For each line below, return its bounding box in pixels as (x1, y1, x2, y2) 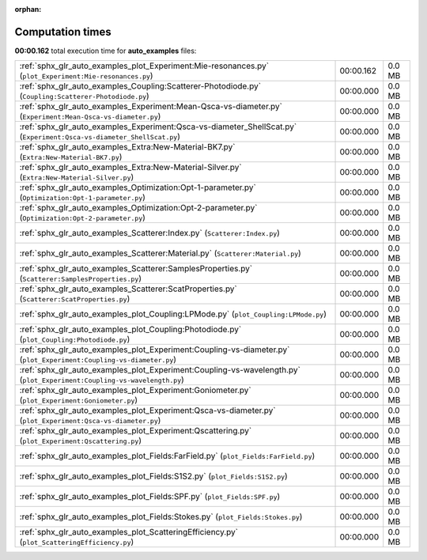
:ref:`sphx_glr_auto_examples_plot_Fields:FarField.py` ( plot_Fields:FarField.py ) (19, 451, 316, 462)
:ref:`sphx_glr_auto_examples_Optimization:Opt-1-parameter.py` (19, 182, 256, 193)
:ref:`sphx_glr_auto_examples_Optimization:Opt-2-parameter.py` (19, 202, 258, 214)
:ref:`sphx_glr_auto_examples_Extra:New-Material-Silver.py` (19, 162, 242, 173)
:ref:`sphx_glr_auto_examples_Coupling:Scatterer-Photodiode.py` (19, 81, 261, 92)
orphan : (14, 5, 42, 13)
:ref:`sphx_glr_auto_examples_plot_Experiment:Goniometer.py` (19, 384, 252, 395)
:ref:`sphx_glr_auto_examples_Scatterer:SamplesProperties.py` (19, 263, 253, 274)
